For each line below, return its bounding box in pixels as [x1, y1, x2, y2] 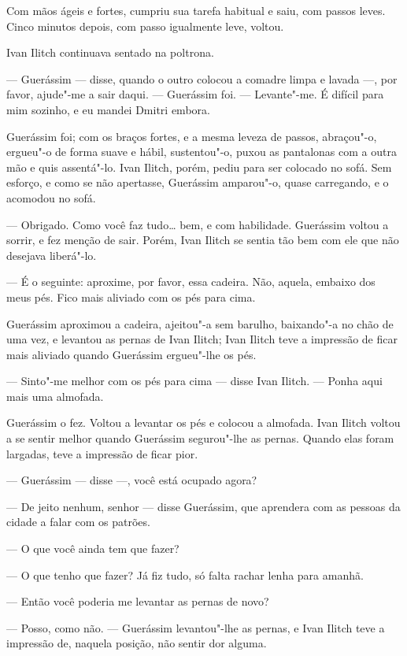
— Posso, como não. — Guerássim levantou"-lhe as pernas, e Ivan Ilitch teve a [6, 619, 385, 636]
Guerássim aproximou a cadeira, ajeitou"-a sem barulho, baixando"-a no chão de [6, 315, 394, 332]
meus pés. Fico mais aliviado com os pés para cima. [6, 288, 256, 305]
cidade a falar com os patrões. [6, 513, 150, 530]
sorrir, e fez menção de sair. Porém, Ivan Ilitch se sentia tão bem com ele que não [6, 232, 399, 248]
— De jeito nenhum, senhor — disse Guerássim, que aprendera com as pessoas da [6, 498, 401, 514]
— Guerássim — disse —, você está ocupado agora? [6, 472, 257, 488]
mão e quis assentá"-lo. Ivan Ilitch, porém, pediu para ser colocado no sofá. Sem [6, 158, 392, 175]
